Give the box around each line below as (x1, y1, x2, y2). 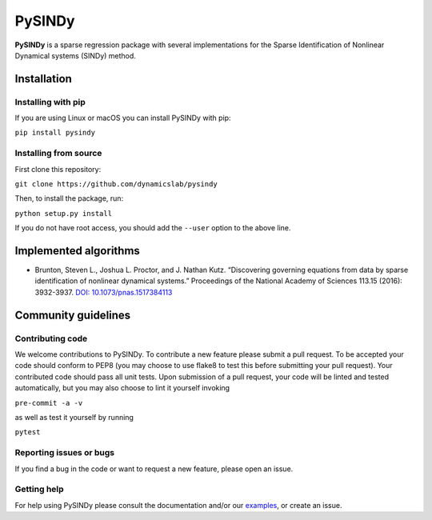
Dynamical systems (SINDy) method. (14, 50, 136, 60)
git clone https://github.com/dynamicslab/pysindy (14, 180, 218, 189)
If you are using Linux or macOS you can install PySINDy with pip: (14, 113, 231, 123)
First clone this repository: (14, 164, 102, 174)
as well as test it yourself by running (14, 412, 134, 422)
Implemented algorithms (14, 244, 140, 258)
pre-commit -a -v (14, 398, 83, 407)
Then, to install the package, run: (14, 194, 124, 203)
